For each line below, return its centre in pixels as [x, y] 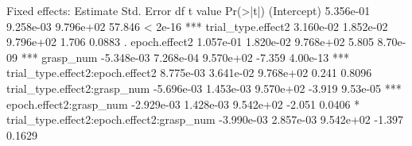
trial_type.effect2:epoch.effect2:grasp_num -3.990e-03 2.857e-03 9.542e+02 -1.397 [205, 119]
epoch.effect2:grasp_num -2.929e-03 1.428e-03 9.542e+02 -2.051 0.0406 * [183, 104]
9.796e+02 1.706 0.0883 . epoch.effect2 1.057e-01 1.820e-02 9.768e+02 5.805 [190, 42]
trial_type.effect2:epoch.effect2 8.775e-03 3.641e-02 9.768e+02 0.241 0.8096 [189, 73]
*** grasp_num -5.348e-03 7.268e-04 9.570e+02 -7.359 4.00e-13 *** [185, 57]
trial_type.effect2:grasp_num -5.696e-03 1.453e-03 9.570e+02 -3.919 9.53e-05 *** [204, 88]
